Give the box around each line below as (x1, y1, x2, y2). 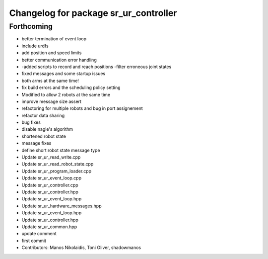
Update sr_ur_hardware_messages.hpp (21, 203, 102, 209)
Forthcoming (9, 22, 53, 31)
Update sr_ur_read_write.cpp (21, 154, 81, 160)
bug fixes (21, 119, 41, 125)
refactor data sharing (21, 112, 65, 118)
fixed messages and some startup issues (21, 71, 106, 77)
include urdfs (21, 43, 49, 49)
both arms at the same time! (21, 78, 79, 84)
